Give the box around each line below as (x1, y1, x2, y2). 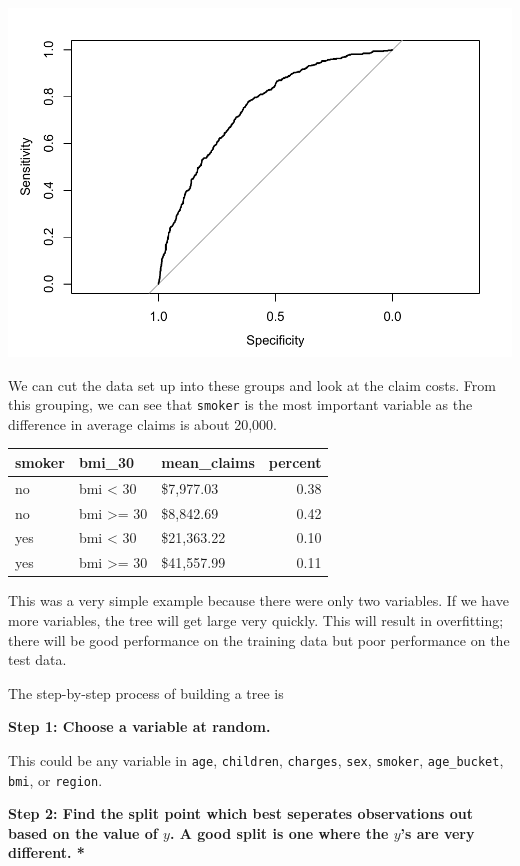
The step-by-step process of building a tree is (8, 682, 284, 703)
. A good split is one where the (169, 822, 389, 843)
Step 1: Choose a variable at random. (8, 716, 271, 737)
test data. (8, 649, 67, 670)
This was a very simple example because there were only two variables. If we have (8, 590, 509, 611)
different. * (8, 842, 85, 863)
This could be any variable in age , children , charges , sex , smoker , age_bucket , (8, 749, 504, 770)
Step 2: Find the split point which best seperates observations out (8, 803, 474, 824)
